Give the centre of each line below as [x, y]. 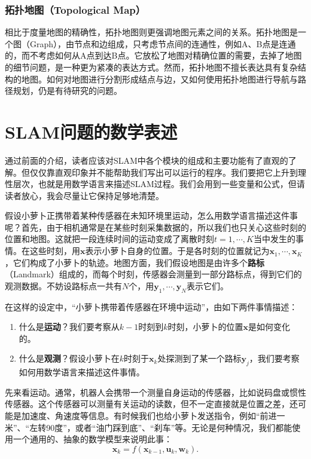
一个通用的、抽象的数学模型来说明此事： [92, 439]
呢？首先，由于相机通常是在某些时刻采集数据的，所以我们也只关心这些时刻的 [155, 227]
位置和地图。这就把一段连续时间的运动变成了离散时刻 [109, 239]
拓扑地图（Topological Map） [75, 9]
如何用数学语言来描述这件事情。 [82, 372]
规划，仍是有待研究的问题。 [67, 91]
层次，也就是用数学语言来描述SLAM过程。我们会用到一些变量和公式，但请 [159, 184]
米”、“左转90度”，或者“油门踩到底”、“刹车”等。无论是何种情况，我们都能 [149, 427]
